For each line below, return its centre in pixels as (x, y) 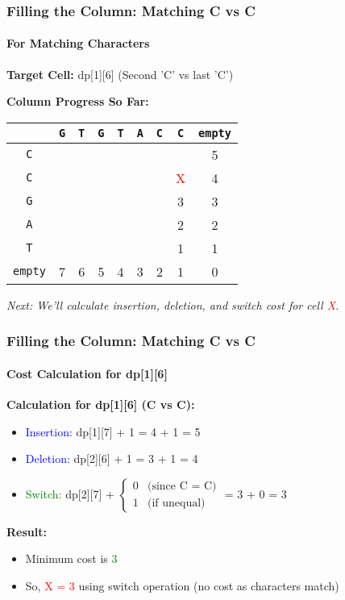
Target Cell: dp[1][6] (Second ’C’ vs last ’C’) (120, 74)
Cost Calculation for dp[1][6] (87, 373)
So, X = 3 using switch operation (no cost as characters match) (182, 586)
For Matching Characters (78, 43)
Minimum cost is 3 (71, 558)
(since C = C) (182, 487)
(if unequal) (176, 504)
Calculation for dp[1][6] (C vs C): (101, 404)
